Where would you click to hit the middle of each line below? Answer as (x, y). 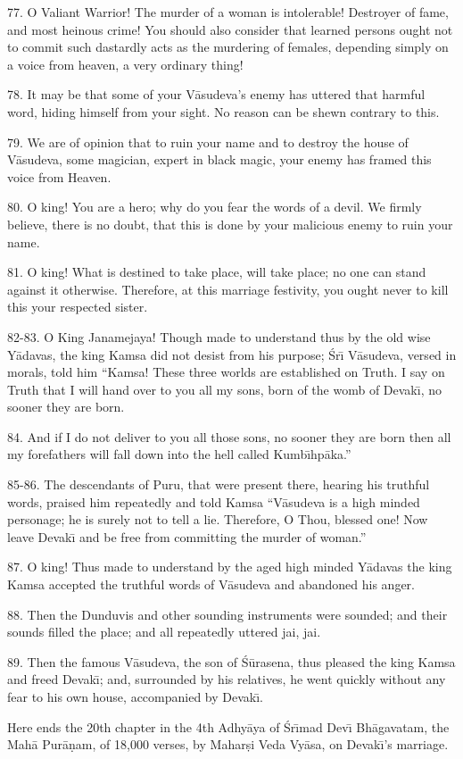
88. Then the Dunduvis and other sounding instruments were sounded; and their (227, 614)
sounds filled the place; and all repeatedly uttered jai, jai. (164, 632)
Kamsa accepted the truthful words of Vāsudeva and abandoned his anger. (211, 584)
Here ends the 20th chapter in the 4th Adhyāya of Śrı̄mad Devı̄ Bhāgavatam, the (228, 726)
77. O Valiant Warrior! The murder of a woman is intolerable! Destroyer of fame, (228, 12)
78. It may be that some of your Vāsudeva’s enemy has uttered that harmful (216, 94)
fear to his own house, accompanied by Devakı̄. (135, 696)
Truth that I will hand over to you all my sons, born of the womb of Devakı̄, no (224, 389)
